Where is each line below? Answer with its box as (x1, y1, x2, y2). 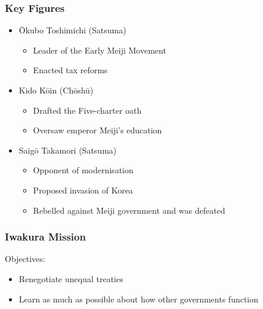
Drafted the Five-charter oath (33, 104, 142, 116)
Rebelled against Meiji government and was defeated (33, 204, 225, 216)
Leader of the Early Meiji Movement (33, 43, 166, 56)
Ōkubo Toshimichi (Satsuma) (18, 24, 126, 36)
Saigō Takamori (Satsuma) (18, 143, 117, 156)
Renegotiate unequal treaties (18, 272, 123, 285)
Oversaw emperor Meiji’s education (33, 124, 162, 136)
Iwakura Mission (5, 229, 86, 244)
